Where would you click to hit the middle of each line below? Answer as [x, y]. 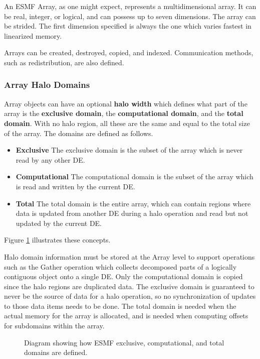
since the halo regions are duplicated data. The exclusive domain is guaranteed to [129, 286]
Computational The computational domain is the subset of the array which [135, 176]
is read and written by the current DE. [75, 186]
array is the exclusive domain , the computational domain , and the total [124, 113]
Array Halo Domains [47, 85]
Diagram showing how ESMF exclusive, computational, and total [124, 342]
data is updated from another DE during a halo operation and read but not [132, 213]
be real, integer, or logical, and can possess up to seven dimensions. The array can [130, 16]
